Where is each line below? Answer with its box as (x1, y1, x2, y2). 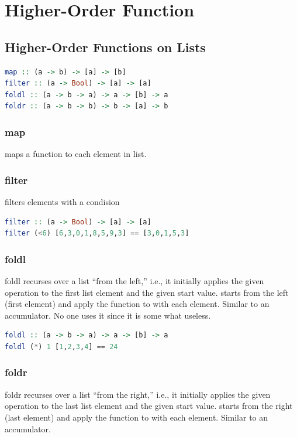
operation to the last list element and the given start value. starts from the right (5, 400, 293, 412)
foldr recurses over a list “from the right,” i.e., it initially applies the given (5, 388, 271, 400)
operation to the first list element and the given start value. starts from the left (5, 286, 289, 298)
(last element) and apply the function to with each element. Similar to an (5, 411, 268, 423)
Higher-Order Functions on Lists (5, 37, 206, 56)
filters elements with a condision (5, 195, 120, 207)
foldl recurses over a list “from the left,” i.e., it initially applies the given (5, 274, 264, 286)
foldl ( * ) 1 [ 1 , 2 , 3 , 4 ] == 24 (5, 342, 118, 351)
